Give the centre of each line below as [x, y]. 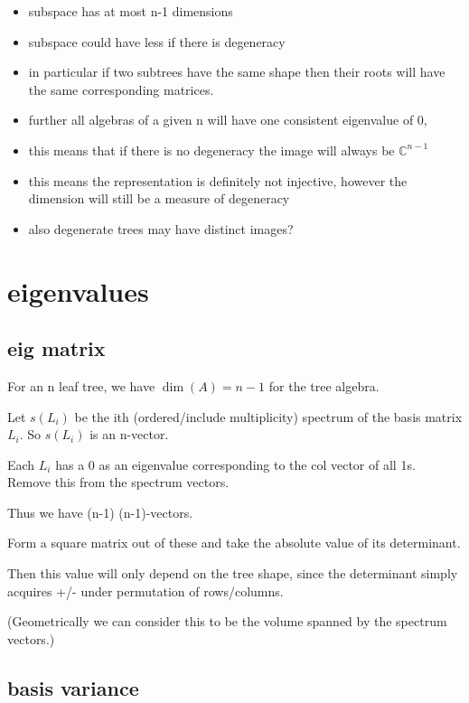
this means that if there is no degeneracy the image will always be [211, 150]
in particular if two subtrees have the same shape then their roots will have [237, 72]
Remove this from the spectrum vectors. [118, 482]
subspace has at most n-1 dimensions [131, 11]
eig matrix [56, 348]
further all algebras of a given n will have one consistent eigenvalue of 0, [228, 120]
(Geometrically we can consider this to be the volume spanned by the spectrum [227, 621]
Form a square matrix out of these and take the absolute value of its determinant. [234, 543]
